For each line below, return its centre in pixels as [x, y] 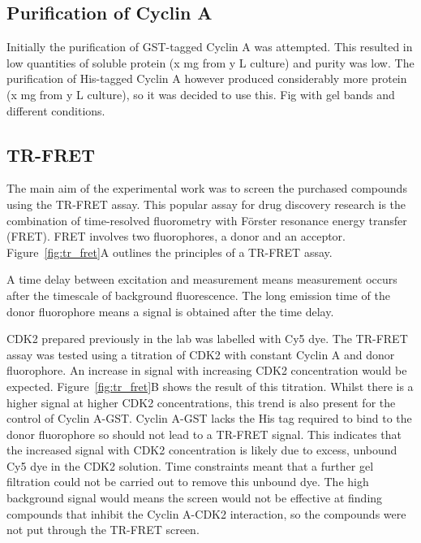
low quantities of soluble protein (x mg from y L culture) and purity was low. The [210, 62]
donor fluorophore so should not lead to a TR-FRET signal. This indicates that [204, 434]
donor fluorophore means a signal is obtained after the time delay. [170, 311]
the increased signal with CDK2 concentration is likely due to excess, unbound [202, 450]
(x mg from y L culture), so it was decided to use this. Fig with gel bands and [201, 94]
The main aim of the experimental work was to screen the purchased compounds [207, 188]
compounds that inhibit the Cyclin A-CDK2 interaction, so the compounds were [206, 513]
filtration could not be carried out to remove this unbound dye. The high [188, 482]
